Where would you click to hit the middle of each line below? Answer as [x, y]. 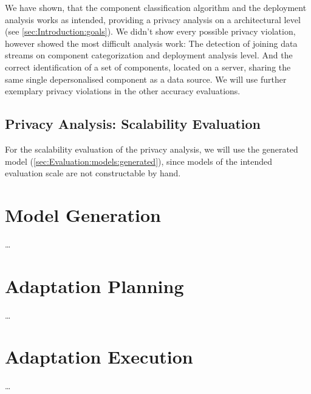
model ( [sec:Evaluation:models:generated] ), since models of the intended [139, 161]
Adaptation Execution [99, 357]
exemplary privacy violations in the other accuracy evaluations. [123, 91]
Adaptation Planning [94, 285]
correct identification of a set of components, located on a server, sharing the [148, 67]
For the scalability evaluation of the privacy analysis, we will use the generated [152, 149]
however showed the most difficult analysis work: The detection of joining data [151, 43]
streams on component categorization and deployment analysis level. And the [149, 55]
